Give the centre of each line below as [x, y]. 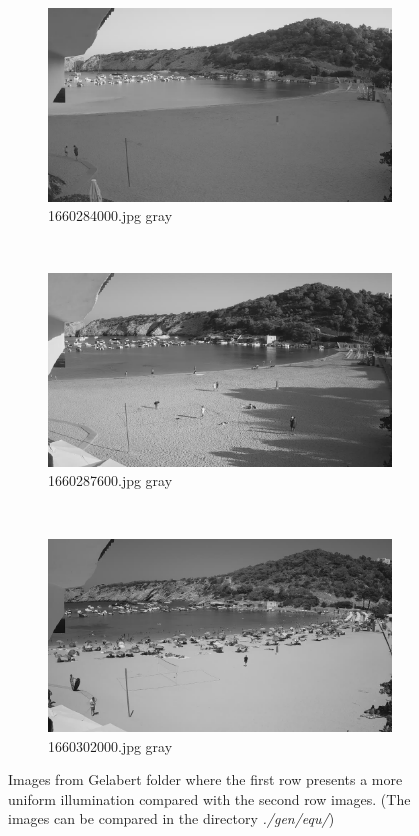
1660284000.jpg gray [110, 215]
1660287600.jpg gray [110, 480]
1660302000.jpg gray [110, 745]
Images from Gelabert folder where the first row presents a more [205, 779]
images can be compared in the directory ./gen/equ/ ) [171, 818]
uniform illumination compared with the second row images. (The [209, 798]
